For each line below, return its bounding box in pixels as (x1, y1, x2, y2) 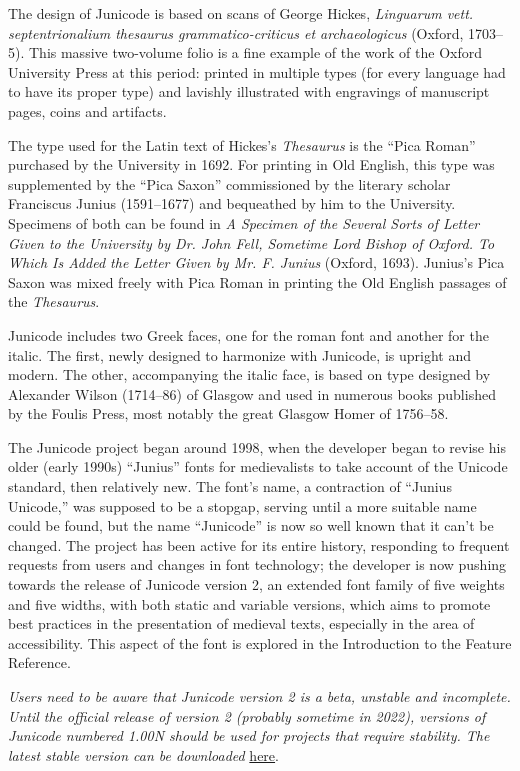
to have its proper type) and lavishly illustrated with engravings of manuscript (8, 81, 490, 102)
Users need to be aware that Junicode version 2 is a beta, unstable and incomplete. (8, 686, 511, 706)
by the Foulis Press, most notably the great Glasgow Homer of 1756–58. (8, 403, 449, 424)
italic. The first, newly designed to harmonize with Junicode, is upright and (8, 344, 471, 365)
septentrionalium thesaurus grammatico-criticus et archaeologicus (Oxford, (8, 22, 464, 43)
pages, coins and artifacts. (8, 100, 167, 121)
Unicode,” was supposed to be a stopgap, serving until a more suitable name (8, 495, 477, 516)
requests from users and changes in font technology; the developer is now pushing (8, 554, 507, 575)
